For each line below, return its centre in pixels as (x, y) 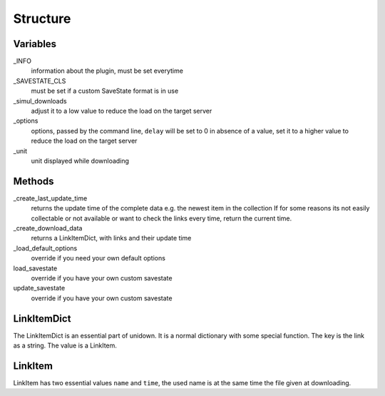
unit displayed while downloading (80, 161)
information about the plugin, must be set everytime (107, 71)
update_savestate (39, 288)
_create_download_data (48, 228)
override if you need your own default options (98, 258)
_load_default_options (45, 248)
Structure (42, 19)
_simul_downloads (40, 101)
